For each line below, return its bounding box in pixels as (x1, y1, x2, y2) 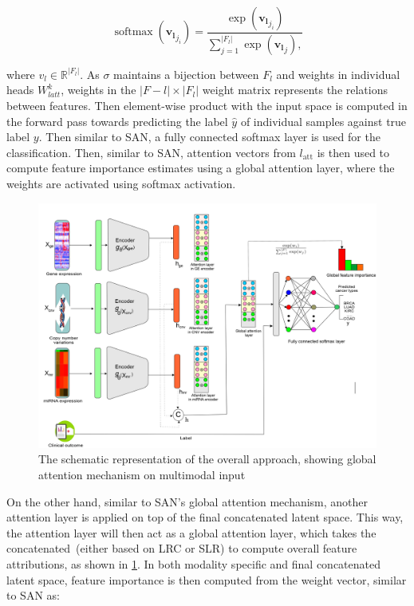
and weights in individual (276, 65, 400, 82)
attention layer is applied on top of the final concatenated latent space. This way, (6, 509, 404, 525)
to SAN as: (6, 587, 60, 604)
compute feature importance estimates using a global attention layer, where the (6, 159, 395, 176)
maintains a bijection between (113, 65, 259, 82)
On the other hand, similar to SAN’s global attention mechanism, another (6, 493, 369, 510)
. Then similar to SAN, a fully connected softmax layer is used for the (38, 128, 380, 145)
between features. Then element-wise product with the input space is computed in (6, 97, 408, 114)
